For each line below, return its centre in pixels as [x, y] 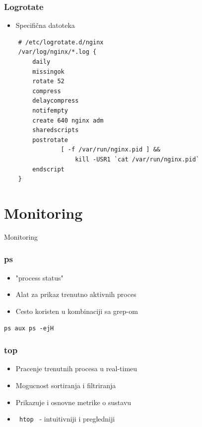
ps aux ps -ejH [29, 329]
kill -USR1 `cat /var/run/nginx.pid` [137, 159]
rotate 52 [48, 81]
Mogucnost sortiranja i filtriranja [66, 385]
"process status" [39, 277]
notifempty [50, 110]
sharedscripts [56, 130]
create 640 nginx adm [68, 120]
